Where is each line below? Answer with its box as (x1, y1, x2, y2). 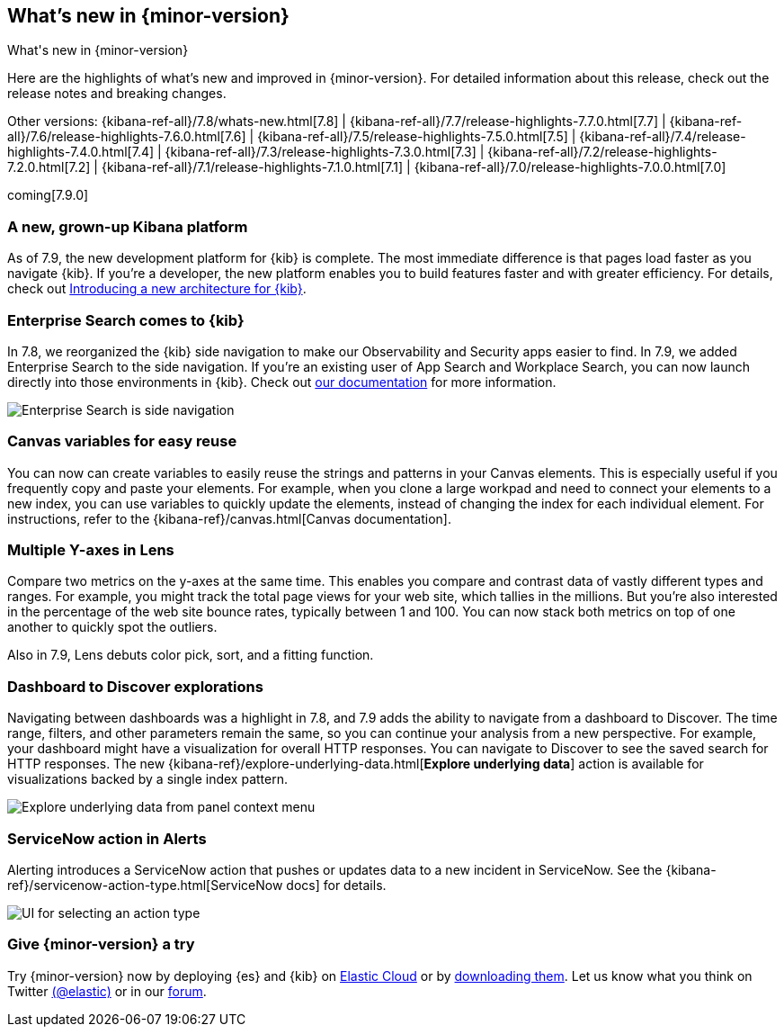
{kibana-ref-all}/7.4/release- (579, 129, 746, 145)
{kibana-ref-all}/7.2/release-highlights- (487, 144, 717, 160)
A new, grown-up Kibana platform (7, 217, 248, 236)
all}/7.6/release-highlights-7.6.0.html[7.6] (7, 129, 246, 145)
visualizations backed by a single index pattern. (7, 771, 288, 787)
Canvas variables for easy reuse (7, 432, 237, 451)
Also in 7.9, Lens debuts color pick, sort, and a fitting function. (7, 647, 374, 663)
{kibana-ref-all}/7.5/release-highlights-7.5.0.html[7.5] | (257, 129, 576, 145)
